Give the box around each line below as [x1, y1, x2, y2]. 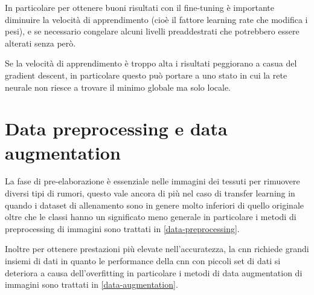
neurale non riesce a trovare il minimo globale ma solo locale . [5, 80, 231, 93]
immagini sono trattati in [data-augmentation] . [5, 278, 178, 291]
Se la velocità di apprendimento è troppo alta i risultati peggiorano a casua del [5, 57, 297, 70]
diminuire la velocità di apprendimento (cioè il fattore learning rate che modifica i [5, 13, 308, 25]
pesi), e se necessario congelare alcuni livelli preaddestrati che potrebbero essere [5, 25, 300, 37]
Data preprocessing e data [5, 116, 228, 141]
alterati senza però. [5, 36, 76, 49]
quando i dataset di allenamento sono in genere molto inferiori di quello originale [5, 198, 304, 211]
